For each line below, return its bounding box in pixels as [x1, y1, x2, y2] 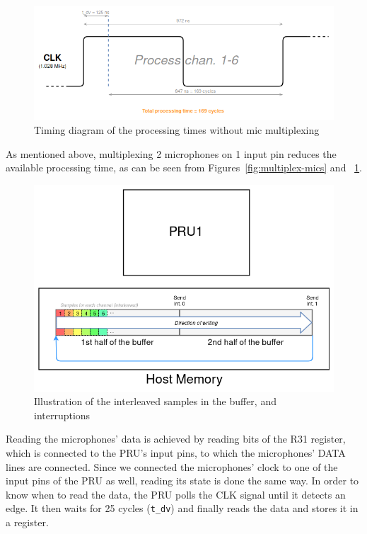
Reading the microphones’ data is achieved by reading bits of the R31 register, [6, 431, 346, 446]
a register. [6, 514, 49, 529]
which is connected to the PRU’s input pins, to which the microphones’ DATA [6, 445, 346, 460]
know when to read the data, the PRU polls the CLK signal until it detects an [6, 487, 346, 501]
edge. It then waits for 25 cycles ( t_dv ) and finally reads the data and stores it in [6, 501, 359, 516]
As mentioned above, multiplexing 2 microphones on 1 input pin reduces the [6, 146, 337, 161]
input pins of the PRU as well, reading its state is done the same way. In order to [6, 473, 359, 488]
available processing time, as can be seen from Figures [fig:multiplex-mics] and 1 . [6, 160, 363, 175]
